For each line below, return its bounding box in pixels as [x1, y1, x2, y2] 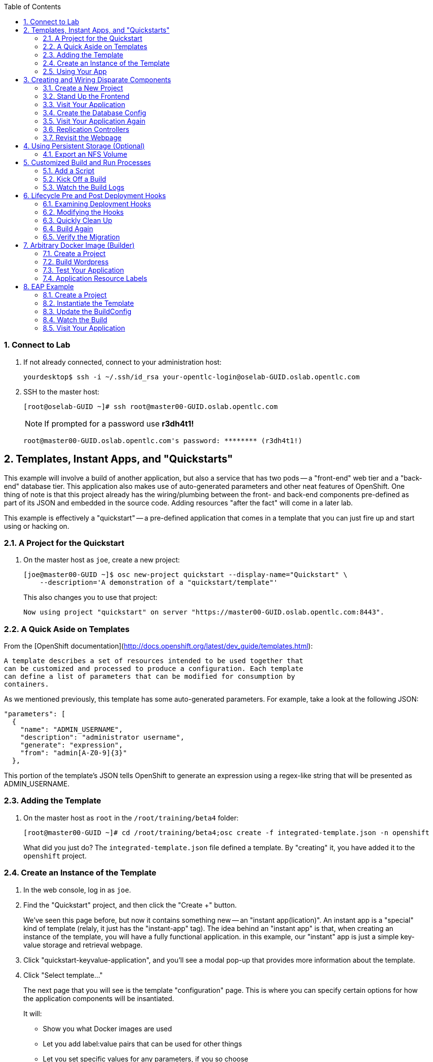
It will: [23, 1009, 42, 1018]
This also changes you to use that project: [23, 593, 158, 602]
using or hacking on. [4, 522, 70, 530]
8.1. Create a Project [43, 291, 107, 299]
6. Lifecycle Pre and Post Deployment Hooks [23, 191, 166, 200]
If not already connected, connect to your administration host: [23, 357, 222, 366]
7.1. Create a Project [43, 249, 106, 258]
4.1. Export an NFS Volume [43, 150, 127, 158]
